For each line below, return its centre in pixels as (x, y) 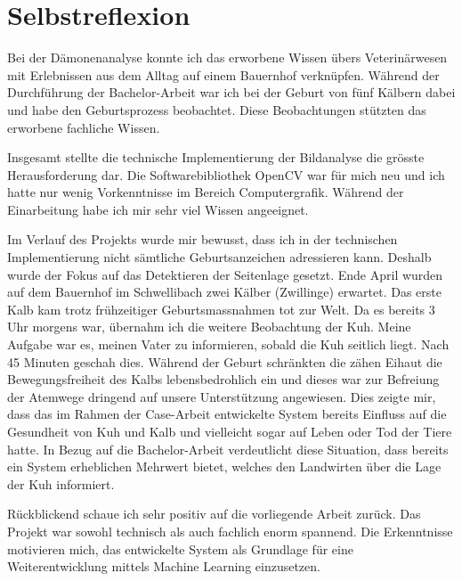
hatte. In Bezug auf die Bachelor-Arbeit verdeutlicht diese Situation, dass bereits (228, 449)
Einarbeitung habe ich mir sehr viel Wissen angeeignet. (158, 209)
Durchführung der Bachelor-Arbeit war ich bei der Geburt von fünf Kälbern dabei (231, 92)
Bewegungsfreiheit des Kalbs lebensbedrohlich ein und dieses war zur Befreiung (223, 379)
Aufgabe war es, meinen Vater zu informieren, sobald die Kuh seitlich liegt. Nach (228, 344)
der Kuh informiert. (61, 483)
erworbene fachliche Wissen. (84, 127)
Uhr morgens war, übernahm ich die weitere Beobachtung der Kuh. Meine (209, 327)
